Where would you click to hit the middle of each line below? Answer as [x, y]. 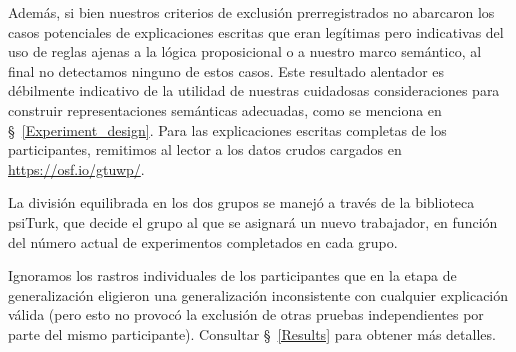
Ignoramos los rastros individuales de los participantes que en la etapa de [232, 275]
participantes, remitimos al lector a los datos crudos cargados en [205, 149]
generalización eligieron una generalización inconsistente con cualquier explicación [258, 294]
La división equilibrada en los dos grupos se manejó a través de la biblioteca [241, 202]
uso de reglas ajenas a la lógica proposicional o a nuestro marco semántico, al [245, 51]
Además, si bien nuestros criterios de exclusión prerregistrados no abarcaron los [251, 12]
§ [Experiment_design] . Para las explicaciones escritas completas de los [227, 129]
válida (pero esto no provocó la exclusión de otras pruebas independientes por [246, 314]
